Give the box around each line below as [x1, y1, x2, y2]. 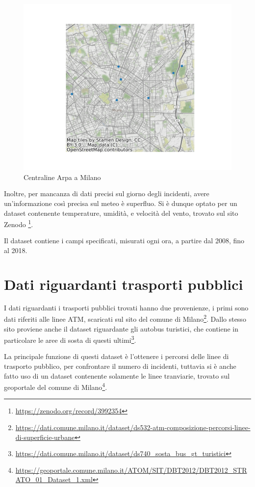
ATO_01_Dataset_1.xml [15, 474, 93, 485]
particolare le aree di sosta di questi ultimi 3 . [4, 333, 136, 345]
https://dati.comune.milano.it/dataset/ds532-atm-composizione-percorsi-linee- [15, 422, 251, 433]
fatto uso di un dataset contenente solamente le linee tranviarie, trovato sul [4, 370, 230, 381]
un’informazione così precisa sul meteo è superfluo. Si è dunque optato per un [4, 198, 237, 208]
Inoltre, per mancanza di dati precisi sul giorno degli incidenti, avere [4, 188, 209, 199]
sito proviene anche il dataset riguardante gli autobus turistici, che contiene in [4, 323, 239, 333]
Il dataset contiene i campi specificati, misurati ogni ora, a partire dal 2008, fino [4, 235, 244, 246]
